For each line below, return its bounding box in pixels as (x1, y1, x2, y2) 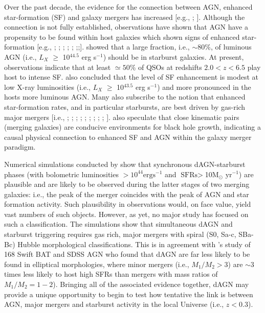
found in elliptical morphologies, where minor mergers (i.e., (4, 258, 189, 269)
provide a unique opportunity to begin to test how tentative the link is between (4, 288, 253, 299)
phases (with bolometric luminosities (4, 168, 119, 179)
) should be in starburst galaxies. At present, (103, 51, 244, 62)
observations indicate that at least (4, 61, 111, 72)
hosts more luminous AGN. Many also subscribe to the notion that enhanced (4, 91, 246, 102)
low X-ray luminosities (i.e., (4, 81, 91, 92)
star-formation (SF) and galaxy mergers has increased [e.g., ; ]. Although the (4, 11, 245, 22)
